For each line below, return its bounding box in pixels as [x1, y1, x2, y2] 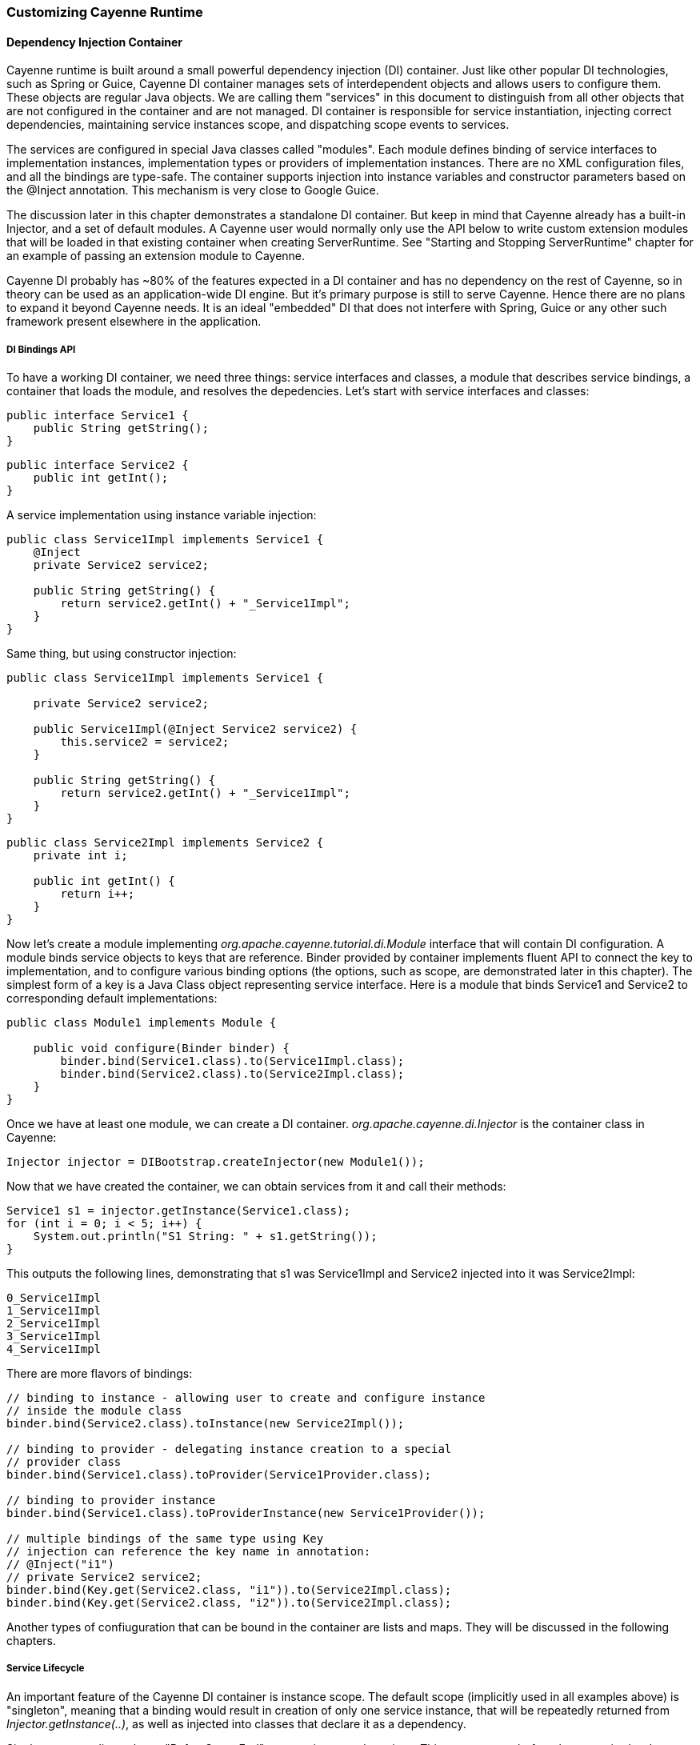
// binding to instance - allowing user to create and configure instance [6, 1391, 486, 1404]
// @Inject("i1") [6, 1558, 114, 1571]
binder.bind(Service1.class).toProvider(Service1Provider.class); [6, 1468, 432, 1481]
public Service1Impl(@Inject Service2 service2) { [33, 722, 358, 735]
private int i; [33, 849, 128, 862]
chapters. [6, 1634, 57, 1647]
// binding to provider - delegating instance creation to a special [6, 1443, 452, 1455]
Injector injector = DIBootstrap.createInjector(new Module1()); [6, 1155, 425, 1168]
